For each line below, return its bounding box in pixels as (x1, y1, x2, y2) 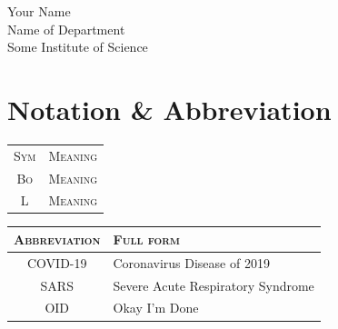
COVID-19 (26, 253, 87, 272)
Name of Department (7, 19, 125, 38)
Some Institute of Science (7, 37, 148, 56)
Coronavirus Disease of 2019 (113, 253, 270, 272)
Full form (113, 229, 180, 248)
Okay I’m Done (113, 298, 199, 317)
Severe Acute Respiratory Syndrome (113, 275, 314, 294)
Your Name (7, 2, 71, 20)
